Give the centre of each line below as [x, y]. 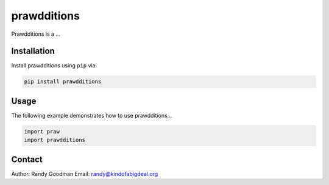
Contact [27, 159]
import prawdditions [55, 140]
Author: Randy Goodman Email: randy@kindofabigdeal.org [85, 173]
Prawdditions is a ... [36, 34]
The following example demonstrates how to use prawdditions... [92, 115]
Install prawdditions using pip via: [54, 66]
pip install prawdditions [63, 82]
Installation [33, 51]
